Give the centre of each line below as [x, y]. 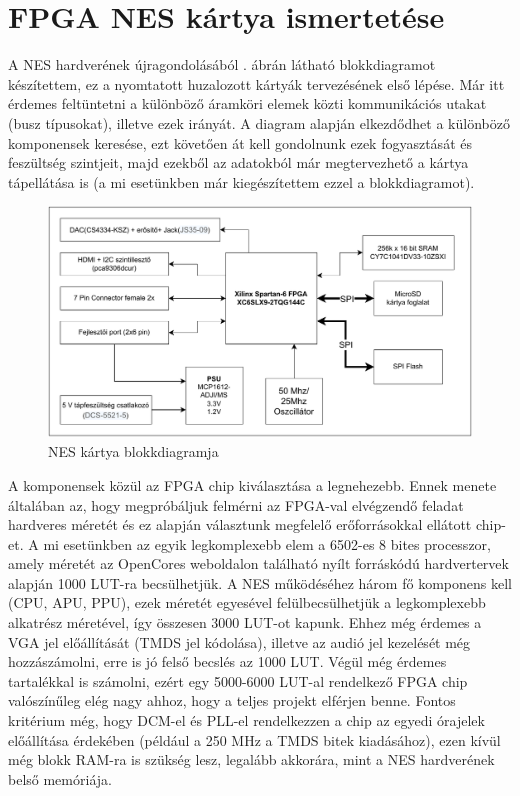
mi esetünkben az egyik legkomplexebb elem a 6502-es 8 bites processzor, [267, 543]
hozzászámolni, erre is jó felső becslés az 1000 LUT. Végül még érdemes [227, 661]
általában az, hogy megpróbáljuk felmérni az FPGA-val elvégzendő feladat [236, 504]
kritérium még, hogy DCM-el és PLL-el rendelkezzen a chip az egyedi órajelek [246, 720]
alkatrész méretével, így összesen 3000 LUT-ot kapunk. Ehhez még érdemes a [245, 622]
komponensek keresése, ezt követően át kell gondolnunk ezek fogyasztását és [240, 142]
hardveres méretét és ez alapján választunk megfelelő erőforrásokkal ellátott [240, 524]
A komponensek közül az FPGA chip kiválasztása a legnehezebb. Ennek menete [252, 484]
